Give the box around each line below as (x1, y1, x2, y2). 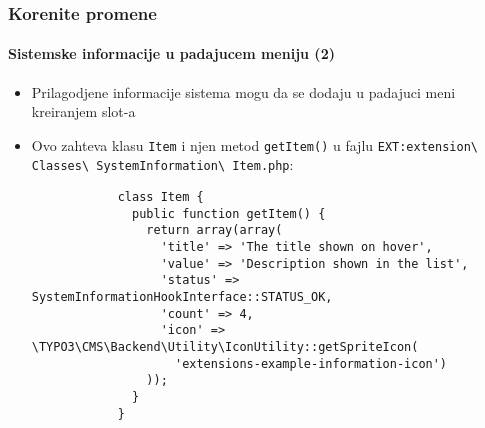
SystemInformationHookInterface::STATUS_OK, (31, 290, 333, 305)
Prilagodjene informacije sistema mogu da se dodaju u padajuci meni (31, 81, 456, 102)
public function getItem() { (132, 206, 326, 221)
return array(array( (146, 223, 283, 238)
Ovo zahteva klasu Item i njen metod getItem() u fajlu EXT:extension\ (31, 134, 478, 155)
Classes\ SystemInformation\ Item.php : (31, 154, 294, 175)
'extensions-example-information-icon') (174, 356, 448, 371)
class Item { (117, 190, 204, 205)
